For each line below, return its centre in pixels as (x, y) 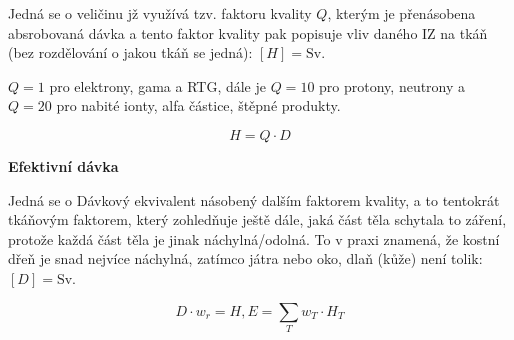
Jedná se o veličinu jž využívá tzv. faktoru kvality (160, 13)
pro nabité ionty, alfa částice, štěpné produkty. (198, 105)
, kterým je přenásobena (401, 13)
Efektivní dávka (63, 165)
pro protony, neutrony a (392, 85)
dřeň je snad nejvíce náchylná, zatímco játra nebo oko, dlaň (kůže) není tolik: (245, 258)
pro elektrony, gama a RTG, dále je (157, 85)
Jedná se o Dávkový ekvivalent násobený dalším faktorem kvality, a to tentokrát (254, 199)
